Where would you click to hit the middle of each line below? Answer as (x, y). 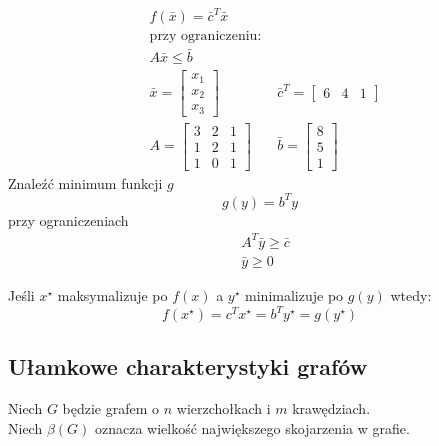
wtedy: (411, 294)
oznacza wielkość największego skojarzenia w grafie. (252, 427)
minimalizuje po (294, 294)
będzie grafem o (111, 408)
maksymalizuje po (112, 294)
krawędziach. (331, 408)
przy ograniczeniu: (205, 35)
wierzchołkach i (223, 408)
